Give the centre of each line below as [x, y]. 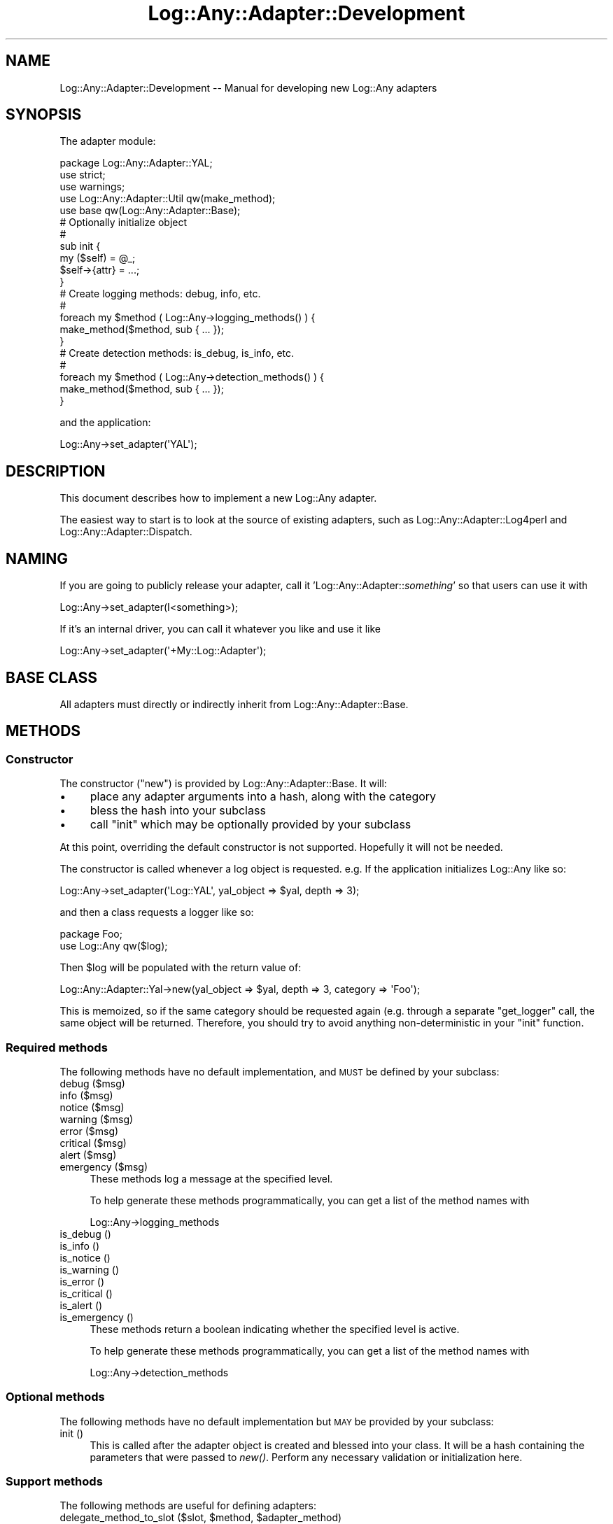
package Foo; [91, 934]
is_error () [82, 1281]
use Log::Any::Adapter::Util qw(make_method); [168, 199]
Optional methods [55, 1397]
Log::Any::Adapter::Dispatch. [126, 532]
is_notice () [85, 1257]
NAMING [37, 558]
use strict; [83, 175]
